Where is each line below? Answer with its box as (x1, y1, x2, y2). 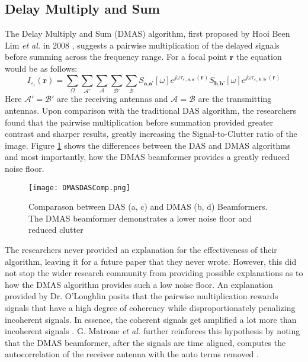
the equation (236, 50, 282, 63)
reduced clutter (28, 223, 84, 236)
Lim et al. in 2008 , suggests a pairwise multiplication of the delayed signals (5, 39, 280, 51)
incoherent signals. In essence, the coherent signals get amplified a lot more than (5, 313, 297, 325)
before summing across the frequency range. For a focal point (5, 50, 227, 63)
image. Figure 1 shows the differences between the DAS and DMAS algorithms (5, 139, 291, 151)
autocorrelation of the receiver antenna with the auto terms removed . (5, 348, 259, 360)
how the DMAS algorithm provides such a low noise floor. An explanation (5, 278, 273, 290)
